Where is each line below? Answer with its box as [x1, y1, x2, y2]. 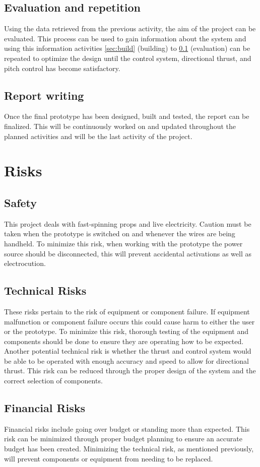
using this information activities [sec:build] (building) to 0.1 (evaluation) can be [4, 43, 250, 53]
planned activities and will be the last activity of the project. [4, 130, 192, 141]
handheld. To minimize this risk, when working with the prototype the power [4, 238, 243, 248]
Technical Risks [4, 283, 87, 298]
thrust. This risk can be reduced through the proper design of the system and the [4, 365, 256, 376]
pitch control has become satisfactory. [4, 62, 120, 73]
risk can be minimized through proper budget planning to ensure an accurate [4, 433, 242, 444]
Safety [4, 194, 37, 210]
